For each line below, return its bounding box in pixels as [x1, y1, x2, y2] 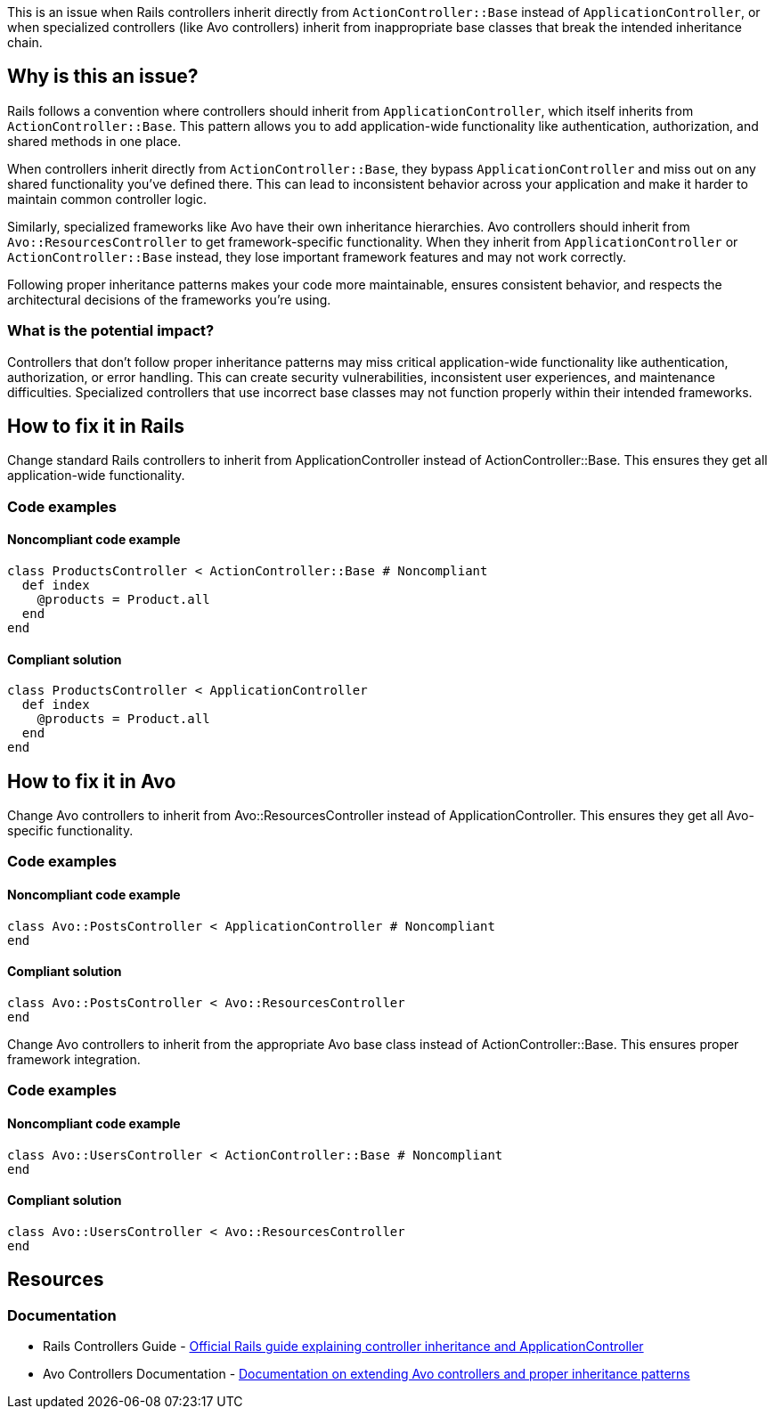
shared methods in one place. [7, 133, 182, 149]
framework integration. [7, 1051, 141, 1067]
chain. [7, 35, 43, 50]
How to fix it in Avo [7, 769, 176, 793]
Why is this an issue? [7, 65, 199, 88]
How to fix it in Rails [7, 415, 184, 438]
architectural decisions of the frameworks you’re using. [7, 291, 331, 307]
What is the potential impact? [7, 321, 215, 340]
